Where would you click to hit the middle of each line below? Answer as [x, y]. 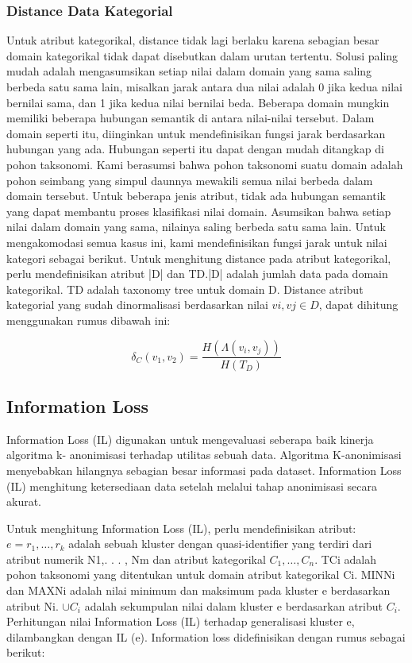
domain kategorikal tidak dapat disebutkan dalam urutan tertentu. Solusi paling [202, 55]
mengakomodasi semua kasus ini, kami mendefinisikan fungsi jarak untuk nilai [197, 242]
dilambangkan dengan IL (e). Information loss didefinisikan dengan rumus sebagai [206, 636]
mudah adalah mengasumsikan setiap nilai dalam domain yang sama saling [189, 71]
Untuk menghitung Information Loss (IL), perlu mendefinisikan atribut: [181, 528]
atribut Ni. [33, 605]
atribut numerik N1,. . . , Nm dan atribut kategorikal [136, 559]
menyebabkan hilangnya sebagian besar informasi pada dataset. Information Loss [204, 470]
